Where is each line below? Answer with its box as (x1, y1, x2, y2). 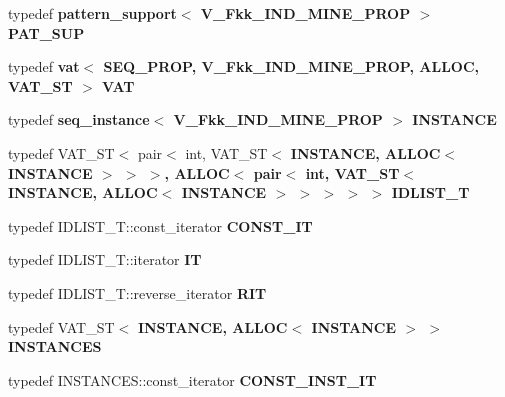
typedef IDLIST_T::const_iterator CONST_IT (8, 215, 313, 236)
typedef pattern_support (8, 3, 177, 23)
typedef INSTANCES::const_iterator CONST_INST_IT (8, 369, 377, 390)
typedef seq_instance (8, 109, 150, 130)
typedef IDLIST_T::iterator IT (8, 249, 202, 270)
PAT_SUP (8, 22, 85, 43)
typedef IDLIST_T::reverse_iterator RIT (8, 282, 267, 303)
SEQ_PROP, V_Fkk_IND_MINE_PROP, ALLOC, (103, 56, 480, 77)
